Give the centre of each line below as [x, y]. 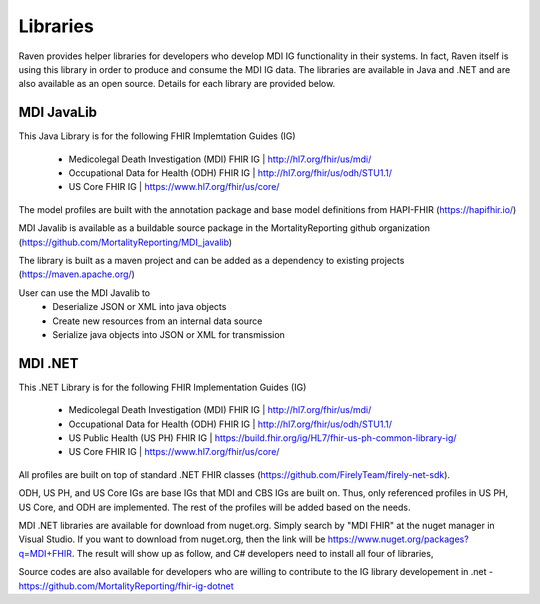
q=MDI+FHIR [45, 553]
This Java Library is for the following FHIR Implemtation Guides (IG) [157, 136]
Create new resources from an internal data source [157, 321]
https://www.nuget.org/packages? [398, 539]
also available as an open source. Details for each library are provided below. [177, 84]
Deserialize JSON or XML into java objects [139, 307]
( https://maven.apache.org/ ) [76, 274]
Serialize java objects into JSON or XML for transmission [168, 334]
